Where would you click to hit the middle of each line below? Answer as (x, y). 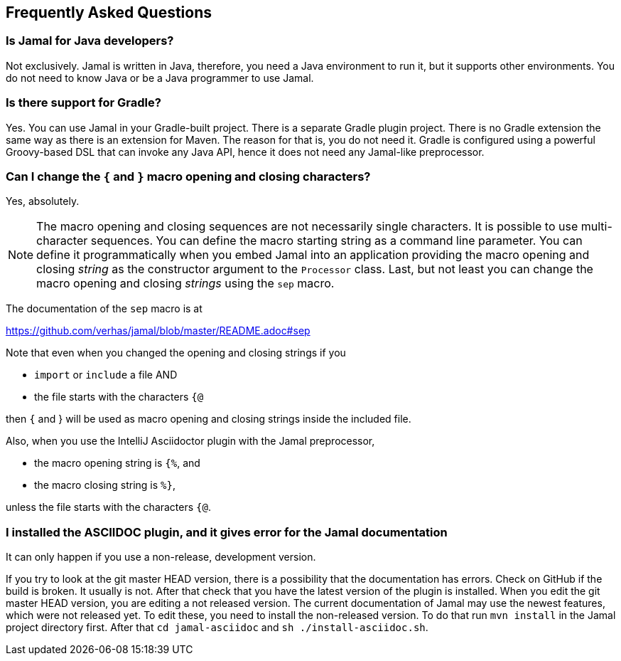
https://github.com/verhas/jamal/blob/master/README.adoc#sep (158, 331)
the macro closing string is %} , (105, 485)
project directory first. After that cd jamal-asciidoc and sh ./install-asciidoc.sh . (217, 628)
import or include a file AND (106, 375)
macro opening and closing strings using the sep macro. (185, 284)
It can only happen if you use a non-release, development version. (161, 557)
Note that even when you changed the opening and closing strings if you (176, 353)
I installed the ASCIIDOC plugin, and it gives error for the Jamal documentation (227, 532)
